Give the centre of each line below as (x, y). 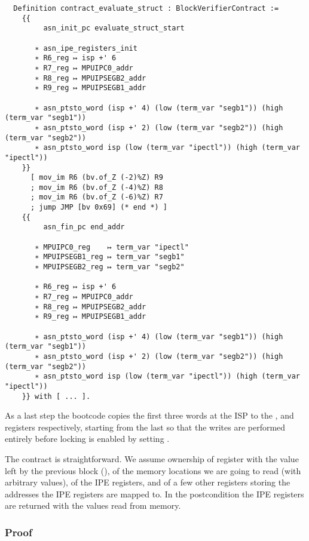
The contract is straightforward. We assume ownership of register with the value (152, 459)
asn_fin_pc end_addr (84, 227)
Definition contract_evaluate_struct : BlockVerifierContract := (146, 8)
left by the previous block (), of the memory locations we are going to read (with (153, 470)
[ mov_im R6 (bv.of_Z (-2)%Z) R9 (97, 178)
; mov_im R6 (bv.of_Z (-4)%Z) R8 (97, 187)
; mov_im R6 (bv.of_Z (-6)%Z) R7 (97, 197)
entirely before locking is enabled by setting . (87, 439)
